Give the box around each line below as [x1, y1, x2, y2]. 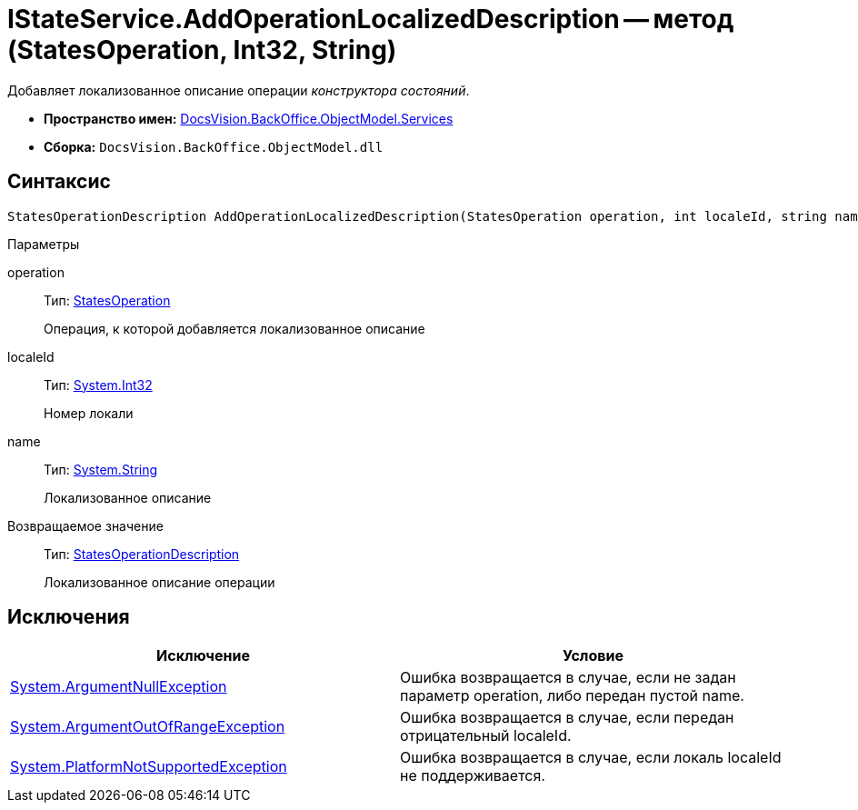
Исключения [7, 605, 130, 629]
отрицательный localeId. [400, 726, 572, 745]
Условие [563, 646, 624, 665]
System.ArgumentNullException [10, 677, 227, 696]
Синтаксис [7, 170, 111, 194]
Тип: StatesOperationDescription [44, 545, 240, 562]
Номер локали [44, 405, 134, 421]
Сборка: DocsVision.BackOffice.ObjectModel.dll [44, 138, 384, 155]
